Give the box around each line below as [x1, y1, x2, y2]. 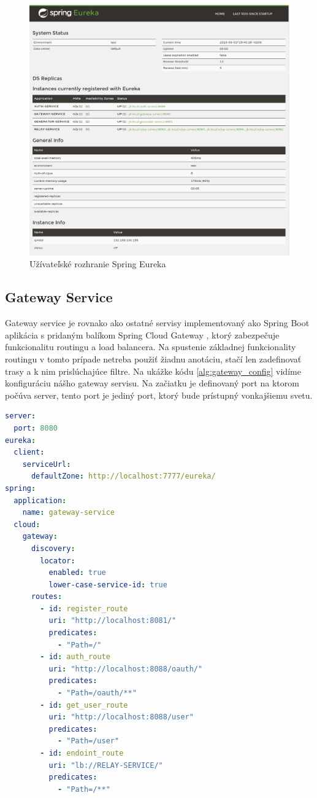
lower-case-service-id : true [48, 580, 167, 589]
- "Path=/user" [57, 737, 120, 746]
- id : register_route [40, 604, 128, 613]
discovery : [31, 544, 75, 553]
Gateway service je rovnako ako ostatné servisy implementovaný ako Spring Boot [5, 316, 310, 329]
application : [13, 496, 67, 505]
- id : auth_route [40, 652, 110, 662]
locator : [40, 556, 75, 565]
